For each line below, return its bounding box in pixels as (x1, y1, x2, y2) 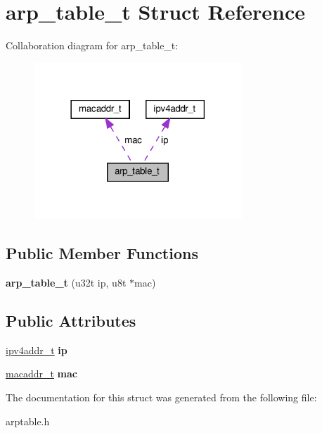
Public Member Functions (6, 242, 198, 264)
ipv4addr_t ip (6, 342, 67, 357)
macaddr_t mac (6, 366, 77, 381)
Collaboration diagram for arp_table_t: (6, 38, 179, 53)
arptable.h (6, 413, 50, 428)
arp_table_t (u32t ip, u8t (6, 275, 127, 289)
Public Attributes (6, 309, 136, 331)
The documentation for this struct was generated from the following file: (6, 389, 317, 404)
